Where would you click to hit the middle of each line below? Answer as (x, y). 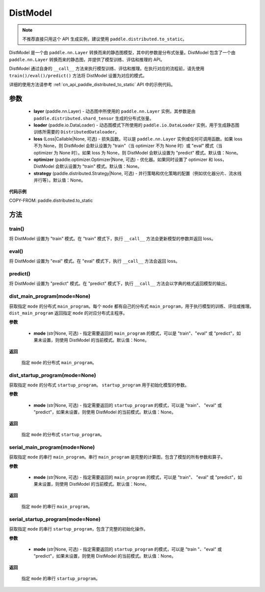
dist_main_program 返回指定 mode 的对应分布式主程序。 (68, 313)
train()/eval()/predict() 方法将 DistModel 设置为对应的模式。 (78, 75)
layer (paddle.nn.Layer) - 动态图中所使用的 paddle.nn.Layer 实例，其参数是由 (115, 111)
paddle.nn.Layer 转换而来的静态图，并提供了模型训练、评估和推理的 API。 (87, 60)
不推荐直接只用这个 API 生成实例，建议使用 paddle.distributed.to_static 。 (105, 39)
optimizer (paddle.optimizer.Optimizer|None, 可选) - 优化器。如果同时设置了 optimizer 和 (123, 159)
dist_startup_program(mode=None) (53, 375)
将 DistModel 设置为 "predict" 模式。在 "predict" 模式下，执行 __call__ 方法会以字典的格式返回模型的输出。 (119, 283)
